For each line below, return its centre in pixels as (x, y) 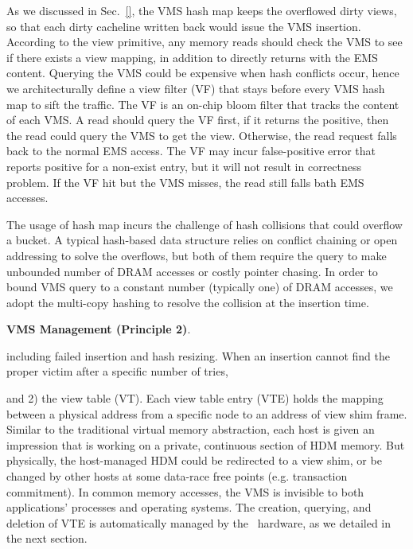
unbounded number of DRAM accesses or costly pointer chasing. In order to (192, 271)
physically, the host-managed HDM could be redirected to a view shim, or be (194, 460)
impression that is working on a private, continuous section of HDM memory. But (206, 444)
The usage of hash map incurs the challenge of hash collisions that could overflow (205, 224)
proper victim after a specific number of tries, (117, 371)
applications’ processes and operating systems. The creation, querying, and (189, 507)
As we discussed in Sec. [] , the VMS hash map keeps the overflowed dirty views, (202, 10)
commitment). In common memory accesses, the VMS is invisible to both (185, 491)
